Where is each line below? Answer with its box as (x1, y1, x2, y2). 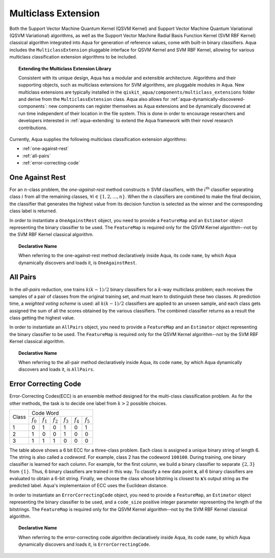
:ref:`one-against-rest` (22, 146, 69, 152)
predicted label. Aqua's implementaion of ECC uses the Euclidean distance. (9, 483, 168, 489)
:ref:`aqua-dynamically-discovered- (170, 96, 245, 102)
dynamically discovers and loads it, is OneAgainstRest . (18, 260, 137, 266)
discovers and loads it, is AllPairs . (18, 367, 95, 373)
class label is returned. (9, 208, 57, 214)
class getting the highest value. (9, 315, 75, 321)
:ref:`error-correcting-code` (22, 160, 80, 166)
